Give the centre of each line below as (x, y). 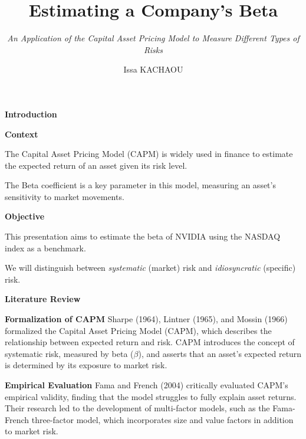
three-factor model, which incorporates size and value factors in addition (162, 419)
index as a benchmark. (45, 248)
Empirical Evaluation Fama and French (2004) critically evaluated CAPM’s (147, 385)
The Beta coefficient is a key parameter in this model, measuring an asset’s (140, 185)
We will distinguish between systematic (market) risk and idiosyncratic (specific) (150, 268)
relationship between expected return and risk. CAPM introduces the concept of (150, 342)
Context (22, 134)
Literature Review (43, 299)
